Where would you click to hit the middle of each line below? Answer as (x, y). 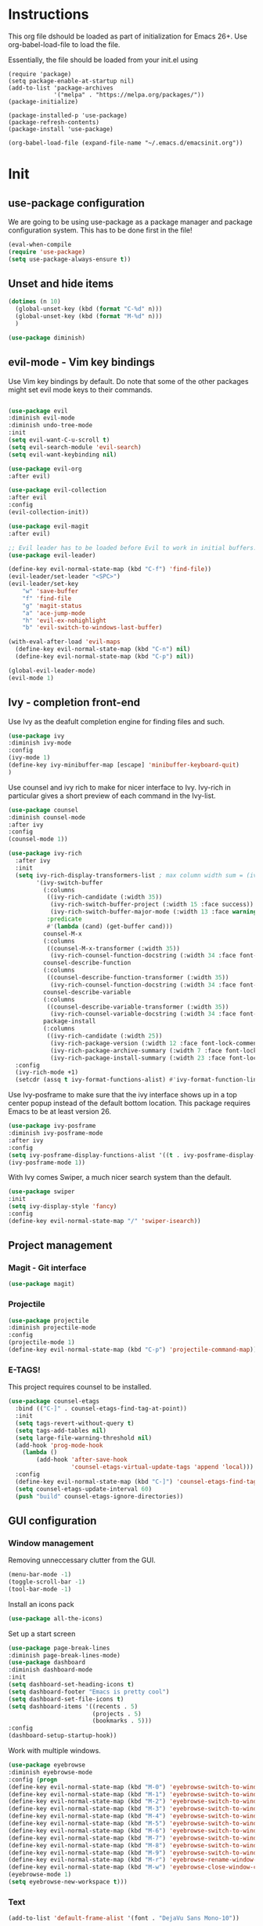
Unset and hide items (61, 283)
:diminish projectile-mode (52, 1328)
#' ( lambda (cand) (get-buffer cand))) (110, 926)
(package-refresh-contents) (54, 122)
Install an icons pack (41, 1604)
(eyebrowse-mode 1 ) (40, 1875)
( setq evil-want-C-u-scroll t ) (59, 440)
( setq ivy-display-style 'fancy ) (63, 1206)
